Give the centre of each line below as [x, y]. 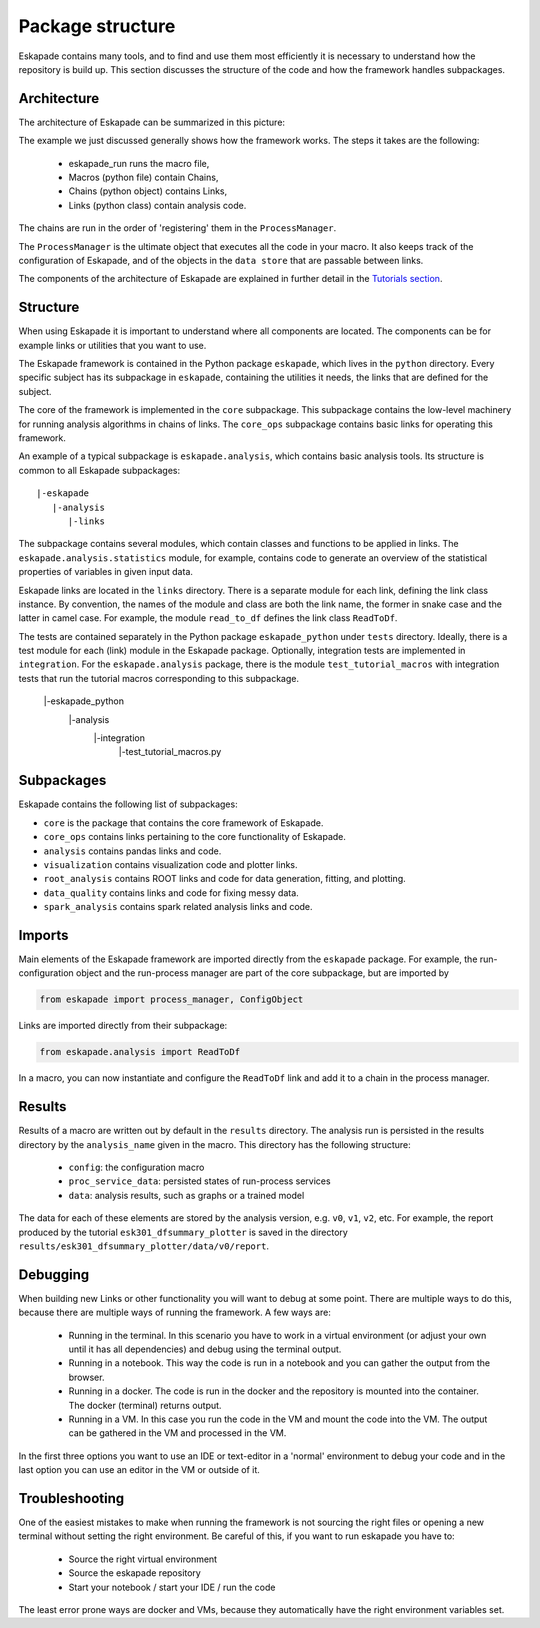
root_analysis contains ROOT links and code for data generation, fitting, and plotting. [224, 879]
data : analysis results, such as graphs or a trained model [186, 1195]
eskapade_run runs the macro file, [139, 163]
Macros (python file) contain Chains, [143, 177]
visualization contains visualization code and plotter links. [171, 864]
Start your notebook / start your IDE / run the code [172, 1587]
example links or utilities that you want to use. [112, 345]
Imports [43, 935]
